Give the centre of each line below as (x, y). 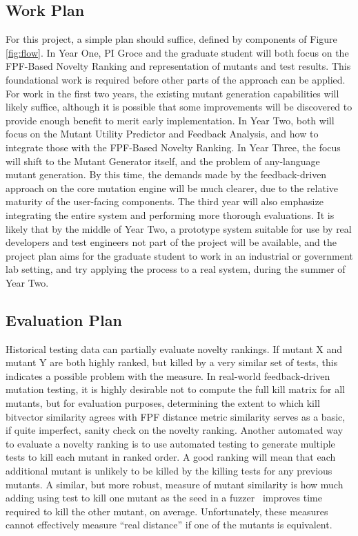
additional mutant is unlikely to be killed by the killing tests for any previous (169, 471)
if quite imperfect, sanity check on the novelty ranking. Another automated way (175, 430)
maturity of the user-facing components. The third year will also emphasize (165, 201)
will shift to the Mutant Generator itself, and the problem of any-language (163, 161)
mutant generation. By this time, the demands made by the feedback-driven (166, 174)
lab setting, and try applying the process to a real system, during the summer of (176, 269)
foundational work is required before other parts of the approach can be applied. (176, 79)
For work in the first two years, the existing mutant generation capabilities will (172, 93)
